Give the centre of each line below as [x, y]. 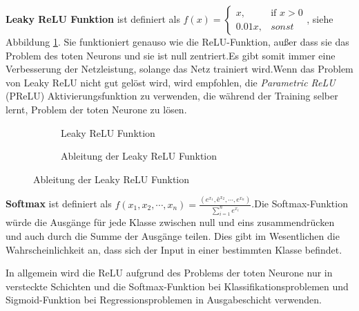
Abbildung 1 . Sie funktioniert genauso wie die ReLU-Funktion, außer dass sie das [177, 41]
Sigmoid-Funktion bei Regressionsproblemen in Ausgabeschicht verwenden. [164, 300]
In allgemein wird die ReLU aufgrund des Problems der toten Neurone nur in [169, 273]
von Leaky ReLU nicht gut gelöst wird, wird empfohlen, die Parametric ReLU [171, 82]
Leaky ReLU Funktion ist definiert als [93, 19]
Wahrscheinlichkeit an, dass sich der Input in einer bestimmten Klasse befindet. [174, 249]
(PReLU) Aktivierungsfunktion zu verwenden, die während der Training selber [172, 96]
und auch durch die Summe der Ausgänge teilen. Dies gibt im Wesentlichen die [173, 236]
